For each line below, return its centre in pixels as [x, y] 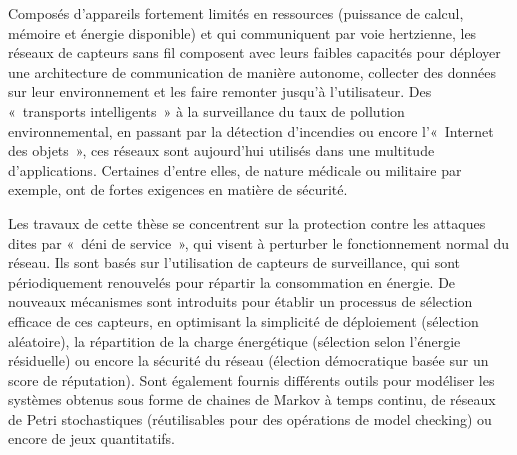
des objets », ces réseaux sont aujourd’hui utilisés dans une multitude [221, 150]
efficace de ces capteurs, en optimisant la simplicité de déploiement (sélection [243, 320]
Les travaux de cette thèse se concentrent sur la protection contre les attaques [247, 222]
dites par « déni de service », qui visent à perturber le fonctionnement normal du [259, 242]
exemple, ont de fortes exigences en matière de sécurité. [178, 189]
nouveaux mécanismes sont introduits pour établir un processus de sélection [240, 301]
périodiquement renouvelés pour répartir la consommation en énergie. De [232, 281]
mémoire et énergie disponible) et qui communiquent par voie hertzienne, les [242, 32]
